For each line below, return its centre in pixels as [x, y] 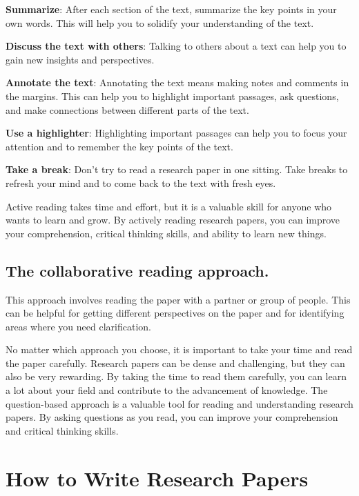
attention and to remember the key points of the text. [119, 146]
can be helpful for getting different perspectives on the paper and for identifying [175, 313]
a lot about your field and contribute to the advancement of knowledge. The [167, 390]
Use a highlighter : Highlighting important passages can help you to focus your [176, 133]
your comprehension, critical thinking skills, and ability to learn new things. [166, 233]
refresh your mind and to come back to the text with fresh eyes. [141, 182]
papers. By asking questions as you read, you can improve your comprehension [172, 417]
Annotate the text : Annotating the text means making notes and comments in [177, 82]
